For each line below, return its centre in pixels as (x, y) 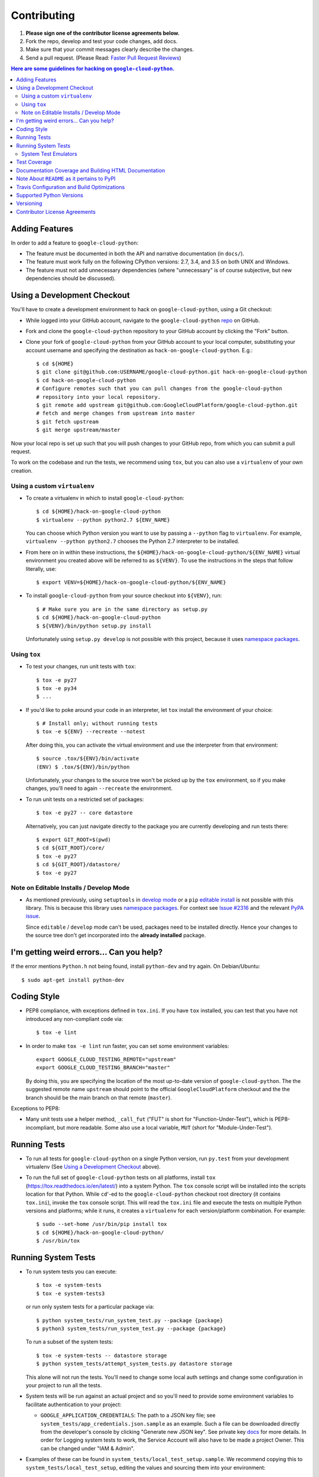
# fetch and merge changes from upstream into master (115, 413)
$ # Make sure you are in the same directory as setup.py (122, 609)
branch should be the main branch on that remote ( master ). (99, 1097)
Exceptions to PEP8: (35, 1108)
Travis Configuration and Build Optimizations (71, 187)
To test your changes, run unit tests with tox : (81, 666)
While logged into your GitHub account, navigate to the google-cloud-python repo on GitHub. (143, 320)
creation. (22, 470)
